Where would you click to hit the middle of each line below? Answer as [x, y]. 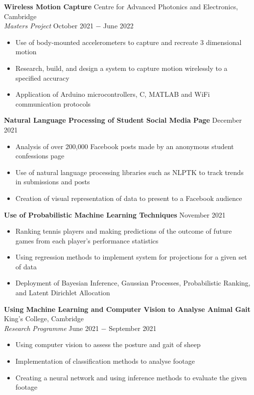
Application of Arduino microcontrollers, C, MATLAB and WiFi [113, 94]
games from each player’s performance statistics [87, 240]
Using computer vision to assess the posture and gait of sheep [108, 344]
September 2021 [133, 328]
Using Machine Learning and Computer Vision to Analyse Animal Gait [127, 309]
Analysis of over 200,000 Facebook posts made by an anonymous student [125, 146]
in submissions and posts [53, 182]
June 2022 [118, 26]
